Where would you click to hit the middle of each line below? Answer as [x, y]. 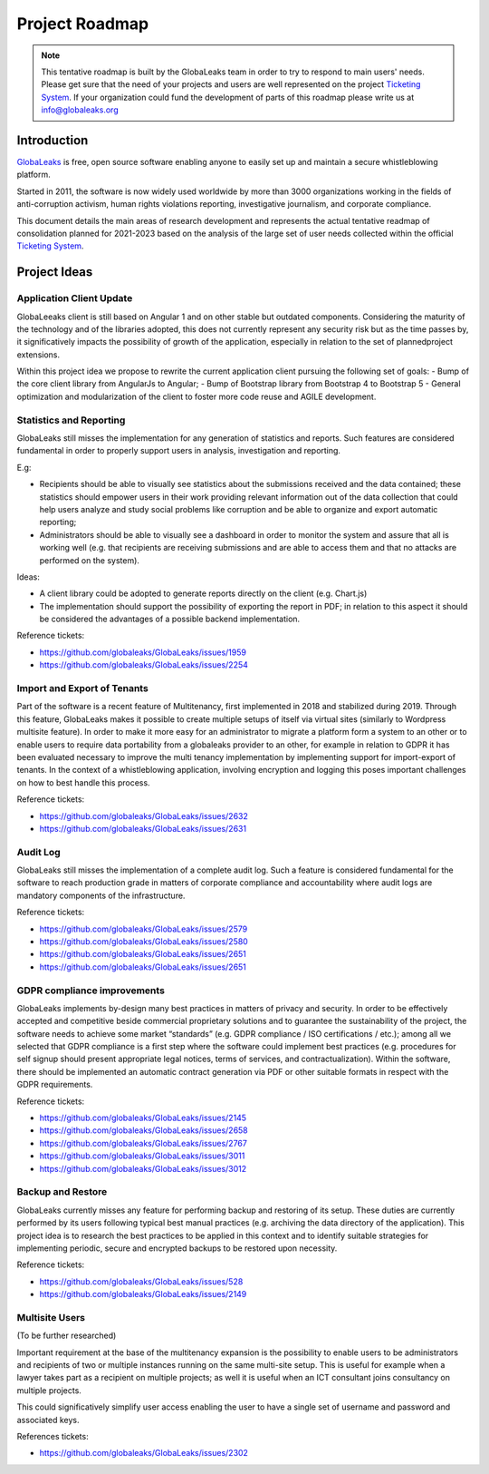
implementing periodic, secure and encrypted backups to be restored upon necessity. [177, 1248]
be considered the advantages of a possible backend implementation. [170, 619]
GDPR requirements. [55, 1085]
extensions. [38, 355]
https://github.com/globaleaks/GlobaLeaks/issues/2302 [144, 1453]
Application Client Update [75, 298]
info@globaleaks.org [80, 110]
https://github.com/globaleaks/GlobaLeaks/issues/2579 [144, 929]
